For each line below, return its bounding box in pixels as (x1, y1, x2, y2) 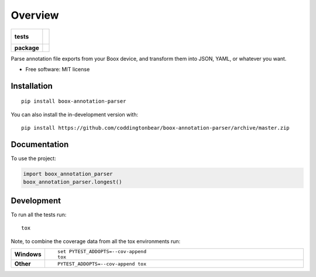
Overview (11, 9, 59, 22)
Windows (14, 250, 42, 258)
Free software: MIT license (25, 65, 90, 72)
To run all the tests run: (11, 211, 67, 218)
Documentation (11, 139, 69, 149)
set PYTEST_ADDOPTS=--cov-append (57, 248, 146, 255)
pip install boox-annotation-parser (21, 98, 126, 105)
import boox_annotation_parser (23, 171, 114, 178)
